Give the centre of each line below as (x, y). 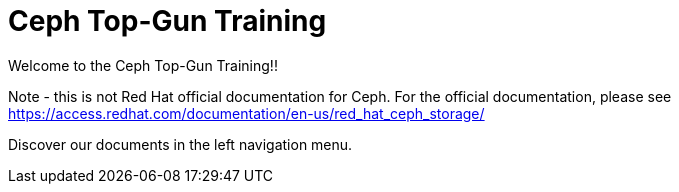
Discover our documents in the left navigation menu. (180, 144)
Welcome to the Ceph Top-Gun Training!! (143, 65)
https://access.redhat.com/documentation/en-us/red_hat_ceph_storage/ (246, 113)
